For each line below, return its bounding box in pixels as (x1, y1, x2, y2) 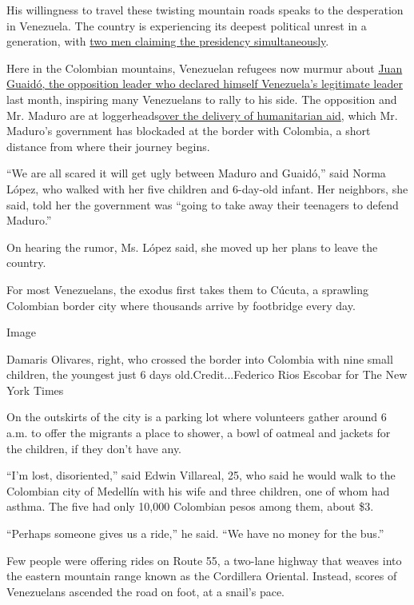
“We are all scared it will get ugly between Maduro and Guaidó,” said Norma (6, 165, 386, 181)
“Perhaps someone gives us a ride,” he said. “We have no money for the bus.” (6, 525, 384, 542)
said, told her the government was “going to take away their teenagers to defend (6, 196, 399, 213)
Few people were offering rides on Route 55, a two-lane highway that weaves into (6, 551, 402, 568)
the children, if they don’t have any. (6, 440, 182, 456)
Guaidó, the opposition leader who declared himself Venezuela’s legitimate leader (6, 75, 403, 92)
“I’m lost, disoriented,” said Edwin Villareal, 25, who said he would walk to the (6, 467, 396, 484)
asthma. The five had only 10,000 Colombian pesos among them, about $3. (6, 498, 374, 515)
